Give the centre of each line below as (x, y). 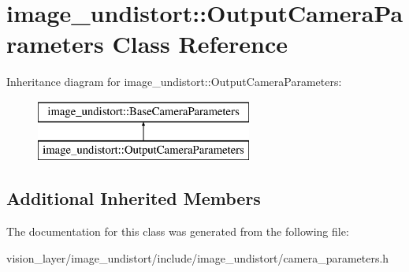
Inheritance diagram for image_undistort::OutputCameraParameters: (174, 82)
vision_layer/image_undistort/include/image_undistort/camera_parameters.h (198, 257)
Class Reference (200, 44)
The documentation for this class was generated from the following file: (178, 231)
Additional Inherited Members (134, 198)
